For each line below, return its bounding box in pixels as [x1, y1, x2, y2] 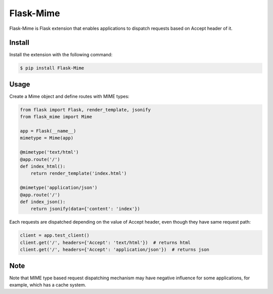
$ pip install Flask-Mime [20, 65, 84, 71]
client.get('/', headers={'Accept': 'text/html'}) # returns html [20, 239, 191, 245]
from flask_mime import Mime [20, 114, 93, 120]
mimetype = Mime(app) [20, 135, 74, 141]
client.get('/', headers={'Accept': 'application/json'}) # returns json [20, 247, 210, 253]
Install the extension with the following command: [9, 52, 113, 58]
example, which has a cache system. [9, 282, 86, 288]
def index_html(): [20, 163, 66, 170]
